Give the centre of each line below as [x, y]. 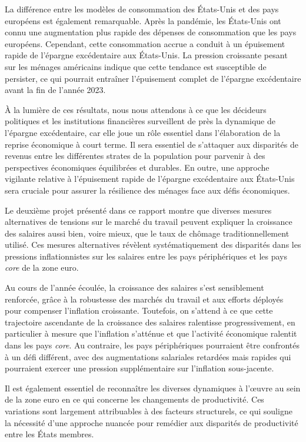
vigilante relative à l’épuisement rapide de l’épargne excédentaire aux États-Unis [150, 179]
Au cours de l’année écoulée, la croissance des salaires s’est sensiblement [134, 288]
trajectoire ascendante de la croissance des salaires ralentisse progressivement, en [150, 322]
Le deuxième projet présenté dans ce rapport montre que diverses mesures [138, 210]
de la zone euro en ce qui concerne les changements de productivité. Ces [134, 399]
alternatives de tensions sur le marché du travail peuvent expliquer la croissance [149, 222]
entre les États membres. [49, 434]
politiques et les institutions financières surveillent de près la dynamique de [140, 121]
